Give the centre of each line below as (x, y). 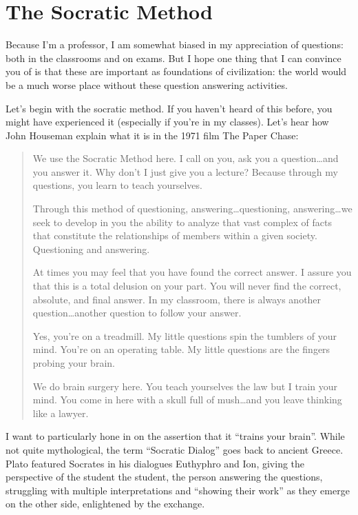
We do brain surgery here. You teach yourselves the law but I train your (185, 386)
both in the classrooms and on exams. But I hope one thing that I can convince (173, 58)
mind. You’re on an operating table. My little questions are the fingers (181, 349)
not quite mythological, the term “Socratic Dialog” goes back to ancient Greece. (175, 449)
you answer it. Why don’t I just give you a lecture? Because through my (185, 171)
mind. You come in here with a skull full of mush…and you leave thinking (187, 400)
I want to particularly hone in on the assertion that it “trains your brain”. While (175, 436)
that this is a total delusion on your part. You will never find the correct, (187, 286)
